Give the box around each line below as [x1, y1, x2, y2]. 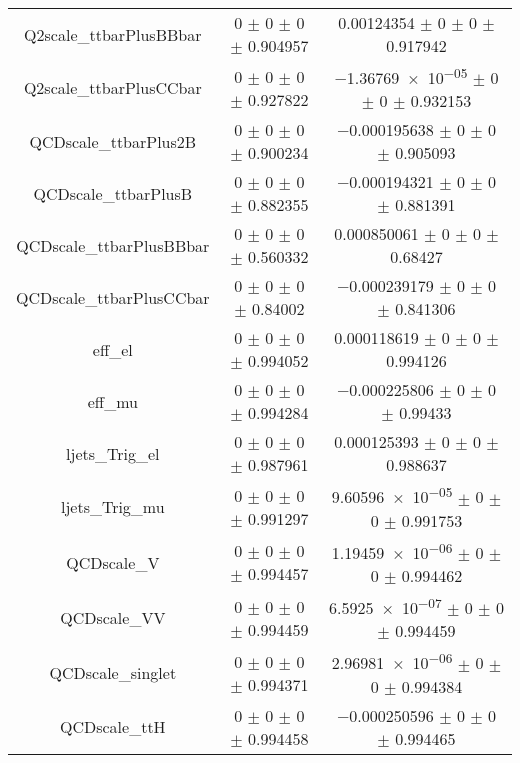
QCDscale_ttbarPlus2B [29, 129, 197, 153]
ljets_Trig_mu [60, 495, 165, 519]
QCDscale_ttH [59, 715, 166, 739]
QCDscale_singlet [49, 661, 177, 685]
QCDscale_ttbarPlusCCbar [16, 285, 210, 309]
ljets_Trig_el [66, 441, 160, 465]
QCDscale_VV [60, 606, 166, 630]
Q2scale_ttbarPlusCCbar [23, 76, 202, 100]
